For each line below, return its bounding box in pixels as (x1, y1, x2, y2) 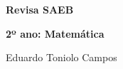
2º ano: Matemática (6, 26, 105, 41)
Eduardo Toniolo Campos (6, 50, 117, 65)
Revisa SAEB (6, 2, 74, 16)
